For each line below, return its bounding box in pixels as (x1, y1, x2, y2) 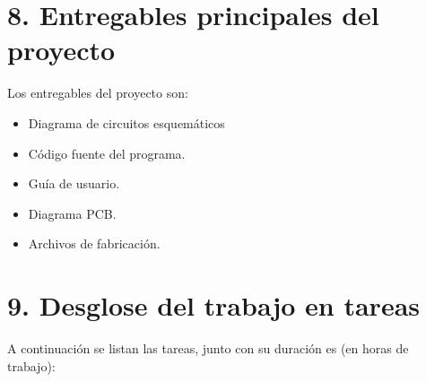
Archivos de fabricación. (28, 234, 161, 253)
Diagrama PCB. (28, 204, 117, 222)
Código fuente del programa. (28, 143, 186, 162)
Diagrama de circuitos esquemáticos (28, 113, 225, 132)
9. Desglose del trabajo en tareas (7, 287, 421, 324)
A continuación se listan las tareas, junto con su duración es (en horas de (7, 339, 409, 357)
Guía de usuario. (28, 174, 120, 193)
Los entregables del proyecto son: (7, 83, 188, 102)
